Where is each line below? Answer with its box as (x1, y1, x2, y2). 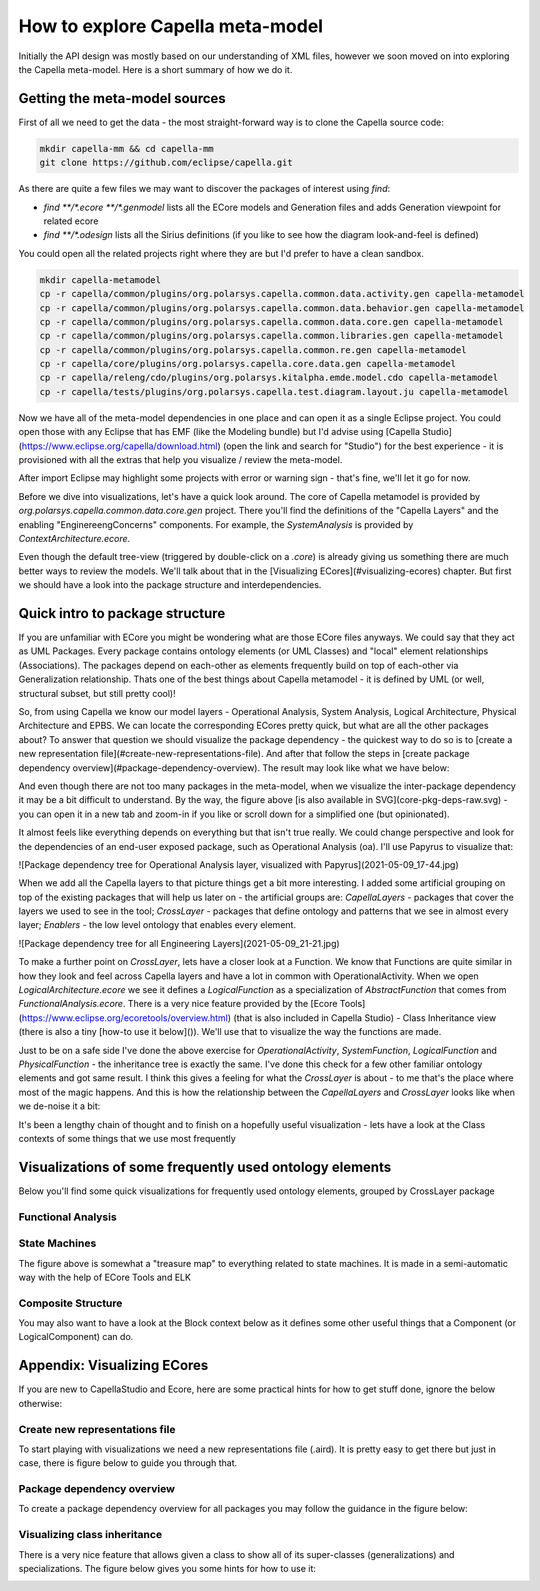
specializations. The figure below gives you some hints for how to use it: (18, 1562, 317, 1574)
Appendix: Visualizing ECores (18, 1357, 209, 1374)
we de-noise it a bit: (18, 1100, 101, 1112)
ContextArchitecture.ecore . (18, 532, 131, 544)
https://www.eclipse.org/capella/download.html (21, 440, 218, 452)
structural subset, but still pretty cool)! (18, 687, 176, 699)
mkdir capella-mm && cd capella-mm (39, 143, 214, 154)
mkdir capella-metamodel (39, 274, 162, 285)
